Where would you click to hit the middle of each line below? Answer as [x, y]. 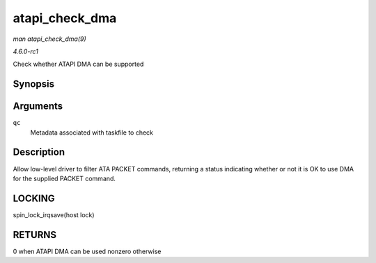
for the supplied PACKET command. [64, 178]
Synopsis [34, 84]
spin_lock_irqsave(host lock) [54, 214]
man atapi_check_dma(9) [49, 39]
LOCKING [34, 198]
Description [39, 152]
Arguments [38, 107]
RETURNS [35, 235]
